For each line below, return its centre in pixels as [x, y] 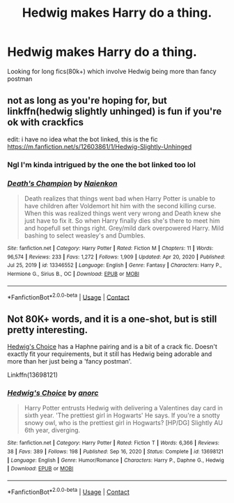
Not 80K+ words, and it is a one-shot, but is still [112, 319]
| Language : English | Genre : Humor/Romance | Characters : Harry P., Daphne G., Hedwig [116, 460]
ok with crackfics [46, 122]
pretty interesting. [48, 330]
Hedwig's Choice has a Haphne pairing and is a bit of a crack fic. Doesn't [112, 347]
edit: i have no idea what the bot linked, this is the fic [83, 139]
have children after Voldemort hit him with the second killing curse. [120, 206]
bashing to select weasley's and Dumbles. [85, 235]
